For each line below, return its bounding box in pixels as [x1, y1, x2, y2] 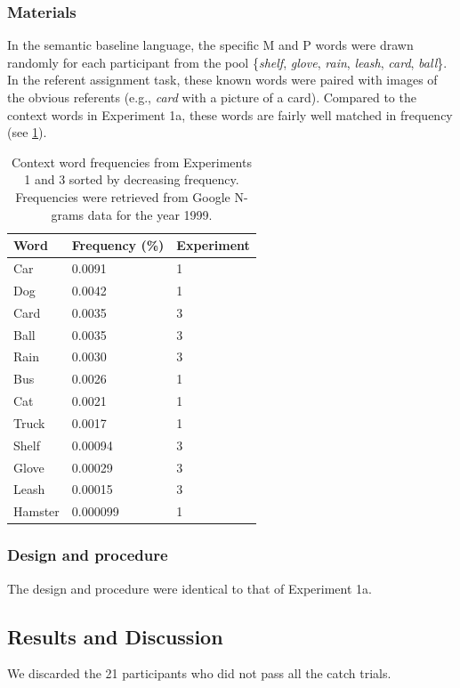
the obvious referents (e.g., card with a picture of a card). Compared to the [7, 88, 416, 106]
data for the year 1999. [87, 205, 213, 223]
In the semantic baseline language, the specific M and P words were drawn [7, 36, 414, 54]
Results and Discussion [7, 622, 223, 650]
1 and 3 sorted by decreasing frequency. [24, 170, 239, 189]
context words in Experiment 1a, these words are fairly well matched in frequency [7, 105, 453, 124]
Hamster [13, 502, 60, 521]
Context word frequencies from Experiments [11, 152, 252, 171]
